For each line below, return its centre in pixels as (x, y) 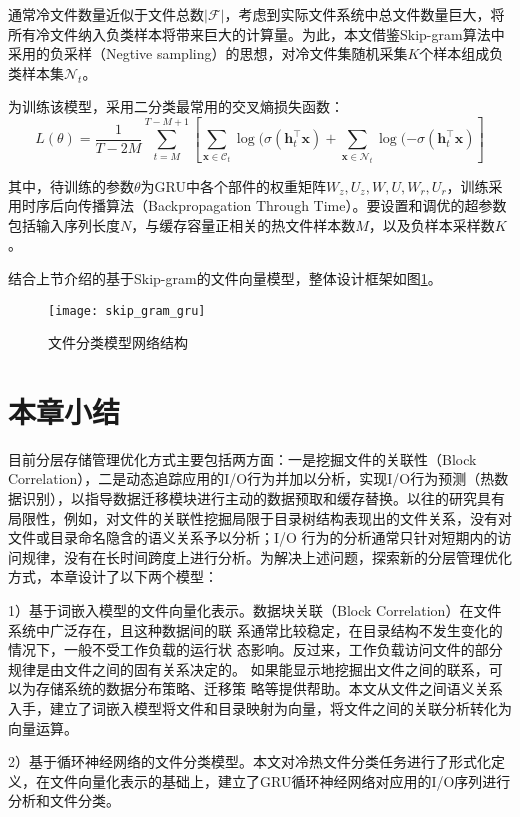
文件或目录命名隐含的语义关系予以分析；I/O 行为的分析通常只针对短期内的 (253, 537)
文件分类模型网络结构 (118, 342)
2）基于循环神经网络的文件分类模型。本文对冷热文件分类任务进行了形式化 (249, 761)
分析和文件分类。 (64, 800)
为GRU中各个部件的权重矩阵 (233, 185)
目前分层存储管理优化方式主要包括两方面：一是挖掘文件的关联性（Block (242, 458)
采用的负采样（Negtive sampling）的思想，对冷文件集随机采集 (208, 53)
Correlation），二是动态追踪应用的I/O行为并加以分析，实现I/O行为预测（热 (251, 478)
